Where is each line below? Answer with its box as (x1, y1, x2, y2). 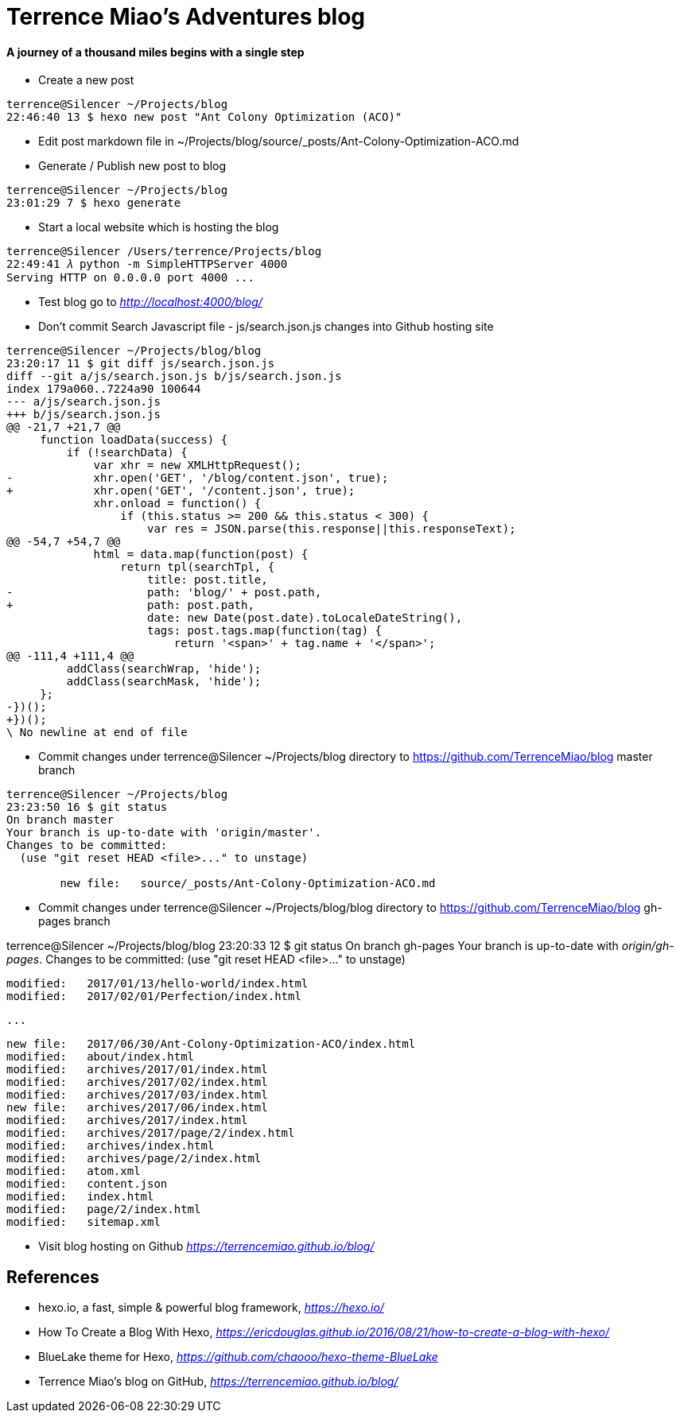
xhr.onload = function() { (93, 497, 262, 510)
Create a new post (38, 73, 134, 87)
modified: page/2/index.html (6, 1203, 201, 1216)
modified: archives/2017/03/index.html (6, 1088, 268, 1102)
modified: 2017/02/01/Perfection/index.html (6, 990, 301, 1003)
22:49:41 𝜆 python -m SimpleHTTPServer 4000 (6, 258, 288, 271)
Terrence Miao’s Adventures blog (6, 3, 366, 30)
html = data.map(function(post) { (93, 548, 309, 561)
